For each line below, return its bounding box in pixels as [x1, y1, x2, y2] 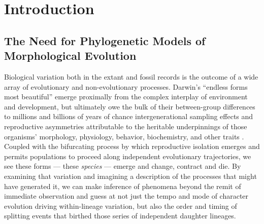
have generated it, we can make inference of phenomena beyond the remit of [4, 180, 241, 191]
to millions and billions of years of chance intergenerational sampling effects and [4, 111, 253, 122]
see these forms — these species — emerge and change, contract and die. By [4, 161, 241, 171]
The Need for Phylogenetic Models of [4, 32, 206, 48]
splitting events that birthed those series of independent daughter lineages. [4, 210, 236, 221]
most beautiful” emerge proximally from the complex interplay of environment [4, 91, 248, 102]
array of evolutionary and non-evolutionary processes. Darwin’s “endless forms [4, 81, 248, 92]
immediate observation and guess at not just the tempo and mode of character [4, 191, 249, 201]
